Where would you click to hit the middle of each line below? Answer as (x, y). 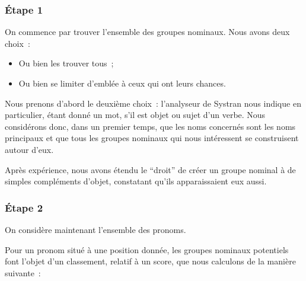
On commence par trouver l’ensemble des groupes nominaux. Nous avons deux (147, 32)
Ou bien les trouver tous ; (66, 63)
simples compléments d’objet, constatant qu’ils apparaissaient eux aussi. (136, 181)
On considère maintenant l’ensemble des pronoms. (95, 229)
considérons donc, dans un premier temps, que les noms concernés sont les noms (150, 126)
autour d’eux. (29, 149)
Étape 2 (24, 207)
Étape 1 (24, 9)
